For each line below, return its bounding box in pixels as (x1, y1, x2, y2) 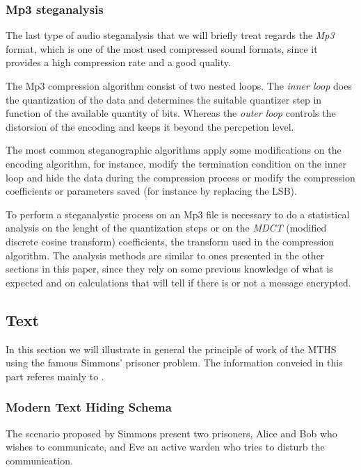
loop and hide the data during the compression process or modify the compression (6, 170, 355, 184)
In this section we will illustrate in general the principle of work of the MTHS (6, 341, 337, 356)
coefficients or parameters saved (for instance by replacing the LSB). (6, 184, 297, 198)
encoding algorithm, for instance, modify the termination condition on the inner (6, 156, 346, 170)
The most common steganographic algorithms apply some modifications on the (6, 143, 342, 157)
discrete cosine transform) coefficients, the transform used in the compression (6, 234, 335, 248)
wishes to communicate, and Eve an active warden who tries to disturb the (6, 439, 325, 454)
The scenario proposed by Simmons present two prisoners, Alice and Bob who (6, 426, 337, 440)
